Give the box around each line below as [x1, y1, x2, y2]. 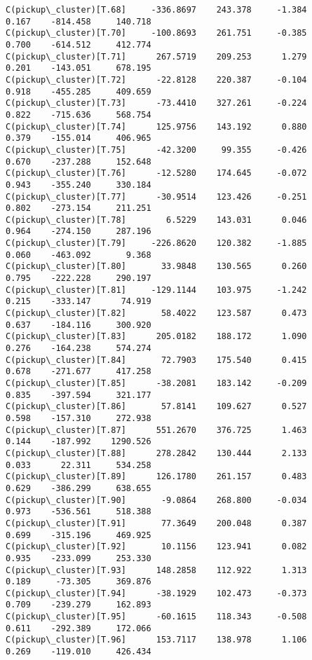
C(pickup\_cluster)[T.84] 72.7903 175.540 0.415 [6, 355, 307, 365]
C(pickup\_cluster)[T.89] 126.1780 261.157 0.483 [6, 472, 307, 482]
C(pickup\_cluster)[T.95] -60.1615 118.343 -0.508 [6, 612, 307, 622]
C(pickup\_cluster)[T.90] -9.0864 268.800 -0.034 [6, 495, 307, 505]
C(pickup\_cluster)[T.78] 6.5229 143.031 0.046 [6, 214, 307, 225]
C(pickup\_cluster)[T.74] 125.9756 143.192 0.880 [6, 121, 307, 132]
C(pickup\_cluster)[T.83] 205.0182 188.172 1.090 [6, 331, 307, 342]
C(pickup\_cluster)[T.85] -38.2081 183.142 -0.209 [6, 378, 307, 388]
